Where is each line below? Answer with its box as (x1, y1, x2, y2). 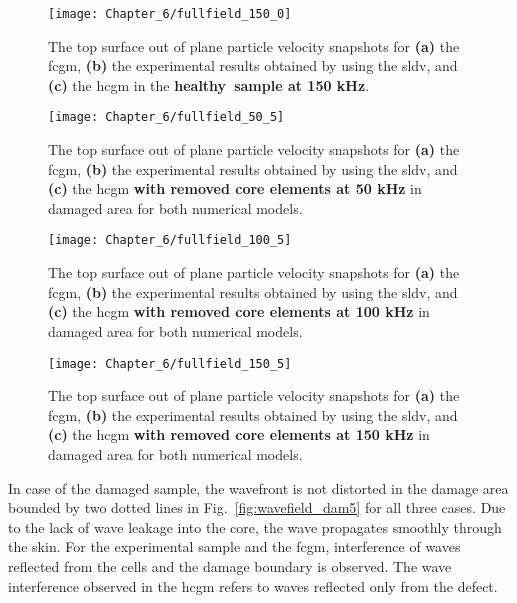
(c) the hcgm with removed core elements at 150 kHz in (48, 424, 430, 445)
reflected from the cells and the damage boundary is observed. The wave (8, 555, 452, 576)
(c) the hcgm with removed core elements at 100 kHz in (48, 301, 430, 322)
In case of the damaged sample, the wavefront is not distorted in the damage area (8, 477, 509, 498)
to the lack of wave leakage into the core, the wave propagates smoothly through (8, 516, 502, 537)
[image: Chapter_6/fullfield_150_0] (48, 7, 292, 21)
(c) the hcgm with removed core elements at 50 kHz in (48, 178, 422, 199)
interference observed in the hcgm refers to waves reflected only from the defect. (8, 575, 498, 596)
